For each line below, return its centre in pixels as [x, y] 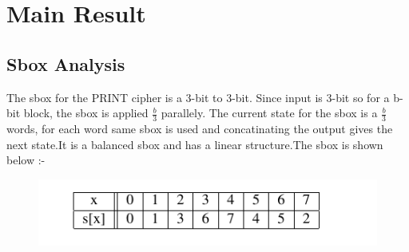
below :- [26, 160]
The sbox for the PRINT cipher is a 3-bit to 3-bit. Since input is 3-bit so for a [198, 97]
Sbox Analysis [66, 63]
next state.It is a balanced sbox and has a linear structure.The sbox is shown [195, 144]
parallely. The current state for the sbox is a [269, 113]
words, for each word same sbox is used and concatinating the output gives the [200, 128]
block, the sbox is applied [86, 113]
